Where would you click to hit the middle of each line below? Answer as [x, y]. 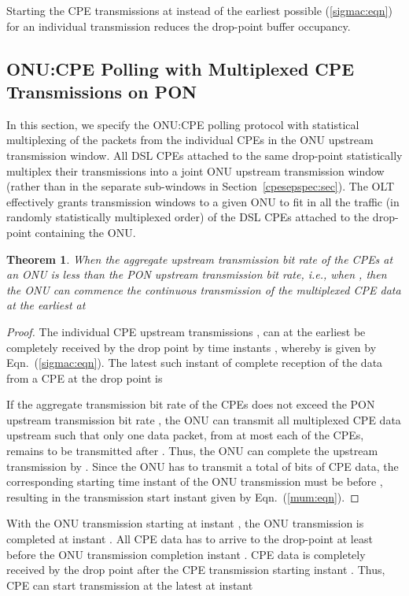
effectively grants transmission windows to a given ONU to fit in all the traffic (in [203, 201]
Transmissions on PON [102, 91]
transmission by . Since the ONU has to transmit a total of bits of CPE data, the [203, 466]
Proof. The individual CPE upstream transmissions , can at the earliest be [186, 331]
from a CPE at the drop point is [85, 378]
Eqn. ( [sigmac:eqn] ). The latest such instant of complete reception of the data [195, 363]
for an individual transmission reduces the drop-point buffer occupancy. [179, 26]
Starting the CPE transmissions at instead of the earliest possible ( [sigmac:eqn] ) [199, 10]
